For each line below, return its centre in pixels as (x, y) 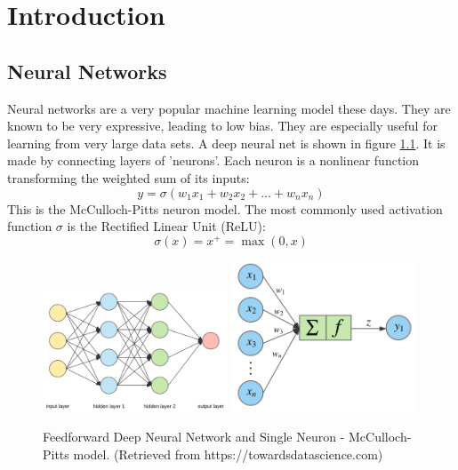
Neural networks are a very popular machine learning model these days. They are (229, 108)
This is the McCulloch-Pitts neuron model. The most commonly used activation (225, 208)
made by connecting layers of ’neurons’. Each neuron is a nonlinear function (213, 160)
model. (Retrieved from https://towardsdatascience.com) (228, 454)
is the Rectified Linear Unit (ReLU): (166, 226)
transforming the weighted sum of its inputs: (129, 177)
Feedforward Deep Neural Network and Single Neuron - (194, 436)
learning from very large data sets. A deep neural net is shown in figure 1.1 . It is (226, 143)
